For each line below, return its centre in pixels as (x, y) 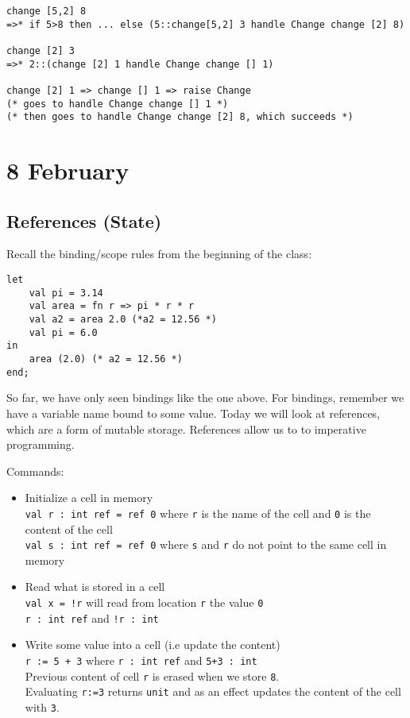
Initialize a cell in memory (89, 498)
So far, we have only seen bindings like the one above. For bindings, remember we (205, 398)
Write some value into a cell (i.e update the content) (153, 645)
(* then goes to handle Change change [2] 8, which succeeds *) (180, 117)
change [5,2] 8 (46, 11)
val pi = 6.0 (63, 332)
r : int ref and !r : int (92, 618)
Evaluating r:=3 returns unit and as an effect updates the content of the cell (213, 691)
